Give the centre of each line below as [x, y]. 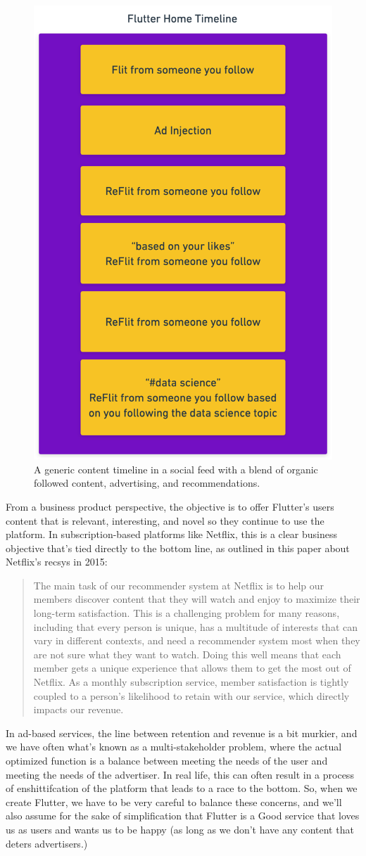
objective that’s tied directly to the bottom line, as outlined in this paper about [178, 548]
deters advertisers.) [47, 843]
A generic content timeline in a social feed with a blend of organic [176, 469]
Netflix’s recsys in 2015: [57, 562]
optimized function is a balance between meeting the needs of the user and [167, 760]
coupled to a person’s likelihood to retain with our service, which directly [191, 695]
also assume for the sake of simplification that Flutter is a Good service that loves [183, 816]
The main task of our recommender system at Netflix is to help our [179, 585]
